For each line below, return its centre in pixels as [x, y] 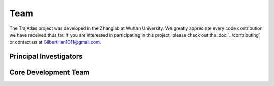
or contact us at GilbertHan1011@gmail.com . [55, 42]
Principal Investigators [46, 57]
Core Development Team [49, 73]
